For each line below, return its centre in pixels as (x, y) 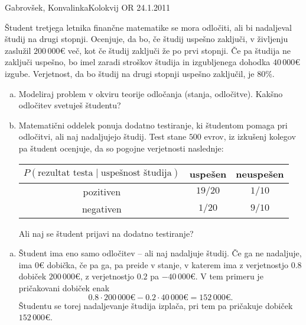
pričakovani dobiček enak (64, 287)
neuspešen (260, 173)
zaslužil (18, 50)
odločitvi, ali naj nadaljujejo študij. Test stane (102, 136)
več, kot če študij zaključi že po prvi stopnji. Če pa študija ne (179, 50)
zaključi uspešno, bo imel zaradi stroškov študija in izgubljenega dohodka (138, 62)
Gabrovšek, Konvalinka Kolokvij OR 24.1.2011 (88, 7)
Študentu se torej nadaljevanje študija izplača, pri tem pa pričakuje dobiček (156, 305)
